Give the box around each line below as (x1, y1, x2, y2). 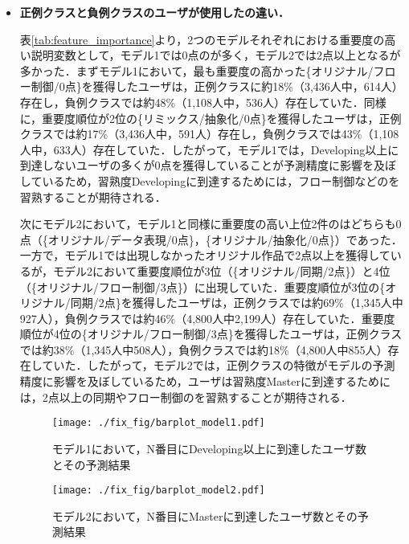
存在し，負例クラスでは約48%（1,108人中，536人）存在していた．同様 (19, 93, 387, 110)
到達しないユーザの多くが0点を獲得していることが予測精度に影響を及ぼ (19, 157, 397, 174)
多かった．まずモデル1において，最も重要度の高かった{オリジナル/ (19, 62, 374, 79)
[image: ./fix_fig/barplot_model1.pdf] (51, 417, 265, 429)
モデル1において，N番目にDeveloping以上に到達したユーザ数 (51, 440, 367, 456)
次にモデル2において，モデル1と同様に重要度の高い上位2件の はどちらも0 (19, 215, 402, 232)
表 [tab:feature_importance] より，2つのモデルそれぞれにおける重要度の (19, 31, 385, 47)
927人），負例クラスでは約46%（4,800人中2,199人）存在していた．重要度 (19, 309, 395, 326)
